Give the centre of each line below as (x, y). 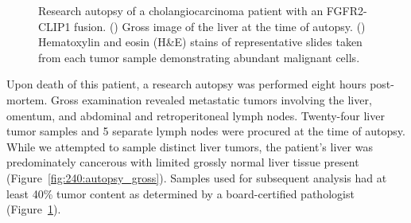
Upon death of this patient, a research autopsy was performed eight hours (186, 84)
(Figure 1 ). (34, 209)
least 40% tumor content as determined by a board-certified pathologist (180, 193)
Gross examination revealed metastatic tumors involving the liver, (211, 99)
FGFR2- (347, 10)
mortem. (27, 99)
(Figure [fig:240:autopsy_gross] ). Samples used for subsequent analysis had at (197, 177)
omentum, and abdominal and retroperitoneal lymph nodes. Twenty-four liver (196, 115)
